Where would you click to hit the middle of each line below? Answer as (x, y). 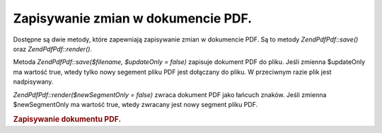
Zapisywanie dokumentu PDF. (67, 119)
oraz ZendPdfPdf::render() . (52, 49)
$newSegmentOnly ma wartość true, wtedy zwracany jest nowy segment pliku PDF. (135, 104)
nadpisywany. (33, 82)
